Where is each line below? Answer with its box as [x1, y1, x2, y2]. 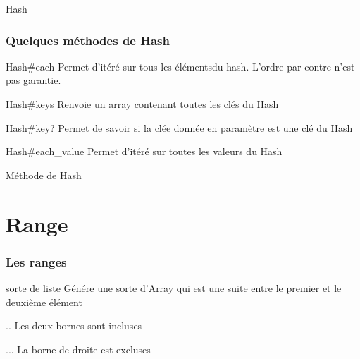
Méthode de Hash [6, 167, 82, 182]
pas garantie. [6, 73, 61, 87]
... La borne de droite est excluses [6, 341, 151, 356]
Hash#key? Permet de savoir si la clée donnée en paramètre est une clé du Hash [6, 120, 353, 135]
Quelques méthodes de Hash [6, 31, 170, 49]
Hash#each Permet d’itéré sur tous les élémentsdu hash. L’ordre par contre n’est [6, 59, 355, 73]
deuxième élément [6, 294, 82, 309]
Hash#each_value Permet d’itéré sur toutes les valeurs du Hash [6, 144, 283, 159]
